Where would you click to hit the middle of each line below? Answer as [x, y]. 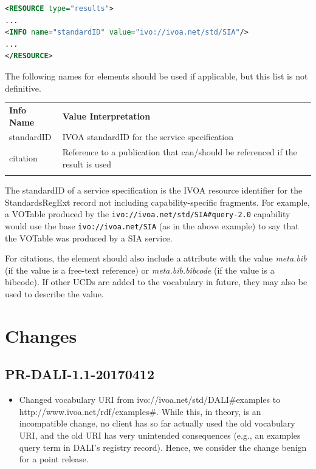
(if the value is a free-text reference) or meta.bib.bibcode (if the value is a [140, 270]
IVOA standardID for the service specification [148, 137]
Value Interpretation [106, 116]
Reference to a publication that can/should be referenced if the [180, 152]
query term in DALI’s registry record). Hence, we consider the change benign [163, 447]
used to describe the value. [54, 294]
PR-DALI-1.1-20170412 [80, 374]
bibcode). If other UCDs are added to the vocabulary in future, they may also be [156, 282]
